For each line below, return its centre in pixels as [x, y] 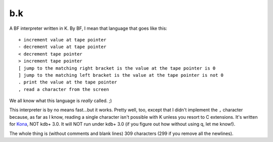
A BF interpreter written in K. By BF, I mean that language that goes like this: [88, 28]
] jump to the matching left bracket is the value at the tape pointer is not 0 [121, 75]
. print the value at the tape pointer [68, 82]
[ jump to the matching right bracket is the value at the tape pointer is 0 [117, 68]
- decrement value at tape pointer [62, 47]
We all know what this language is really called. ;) [61, 101]
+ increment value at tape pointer [62, 40]
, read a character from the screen [64, 89]
